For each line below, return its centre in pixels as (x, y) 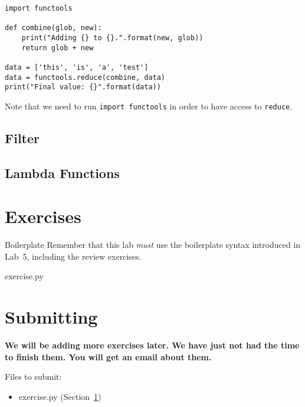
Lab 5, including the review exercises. (73, 256)
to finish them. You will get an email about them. (108, 356)
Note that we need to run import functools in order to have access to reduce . (149, 106)
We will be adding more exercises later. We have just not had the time (152, 345)
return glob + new (58, 48)
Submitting (51, 317)
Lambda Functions (62, 172)
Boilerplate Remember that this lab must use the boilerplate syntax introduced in (153, 245)
